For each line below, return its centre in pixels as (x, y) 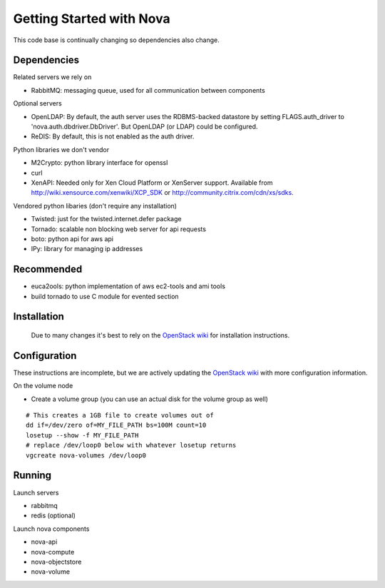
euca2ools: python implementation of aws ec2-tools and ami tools (128, 286)
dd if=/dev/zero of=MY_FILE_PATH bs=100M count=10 (116, 425)
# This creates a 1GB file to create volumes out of (120, 415)
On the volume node (43, 386)
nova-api (44, 542)
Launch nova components (51, 529)
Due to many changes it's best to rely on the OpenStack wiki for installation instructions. (160, 335)
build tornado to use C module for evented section (105, 296)
